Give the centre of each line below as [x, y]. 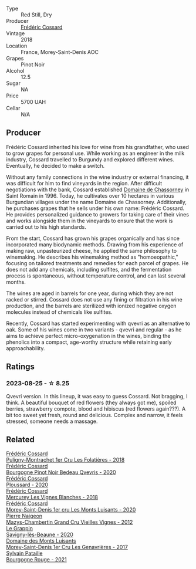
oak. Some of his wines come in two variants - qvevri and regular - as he [94, 329]
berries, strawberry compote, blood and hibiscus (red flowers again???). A [96, 409]
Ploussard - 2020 [27, 485]
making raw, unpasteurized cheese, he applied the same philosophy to [92, 250]
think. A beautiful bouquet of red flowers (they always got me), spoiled [92, 402]
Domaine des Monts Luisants [41, 541]
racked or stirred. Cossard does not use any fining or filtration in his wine [94, 299]
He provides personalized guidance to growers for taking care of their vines [98, 214]
